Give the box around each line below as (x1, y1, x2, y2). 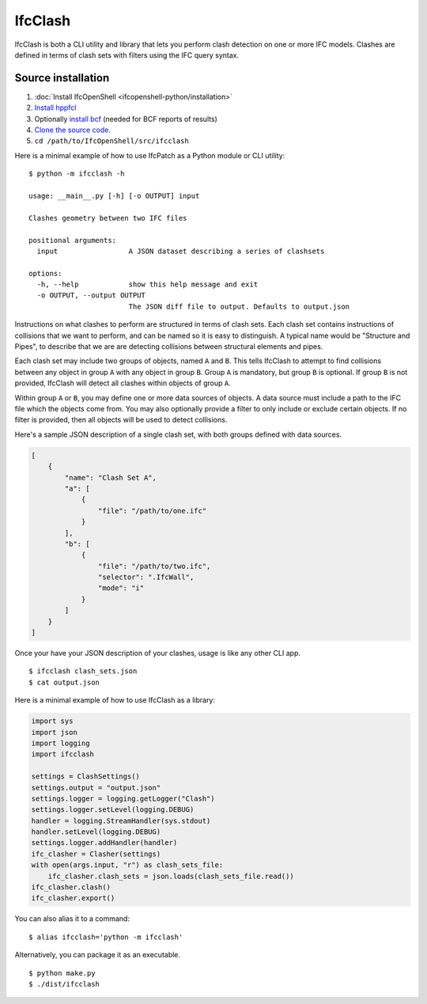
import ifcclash (31, 750, 95, 759)
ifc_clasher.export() (31, 894, 115, 903)
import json (31, 728, 78, 737)
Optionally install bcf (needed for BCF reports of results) (34, 114, 217, 123)
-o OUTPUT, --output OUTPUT (36, 291, 146, 300)
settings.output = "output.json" (31, 783, 161, 792)
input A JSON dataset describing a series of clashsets (36, 246, 325, 256)
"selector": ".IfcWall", (97, 573, 195, 582)
